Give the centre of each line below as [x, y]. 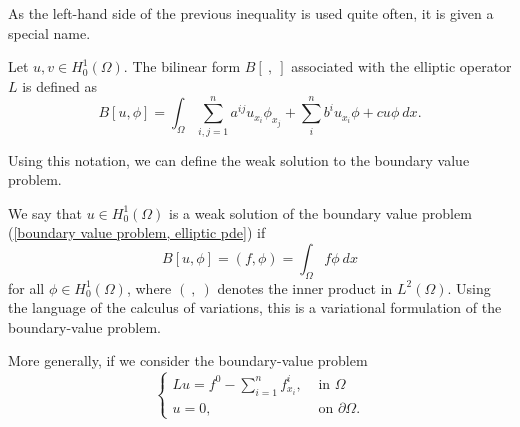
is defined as [60, 85]
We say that [45, 212]
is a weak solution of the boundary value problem [320, 212]
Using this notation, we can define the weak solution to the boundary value [239, 159]
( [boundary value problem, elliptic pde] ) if [137, 232]
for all [26, 287]
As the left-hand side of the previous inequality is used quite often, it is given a [251, 13]
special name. [49, 32]
